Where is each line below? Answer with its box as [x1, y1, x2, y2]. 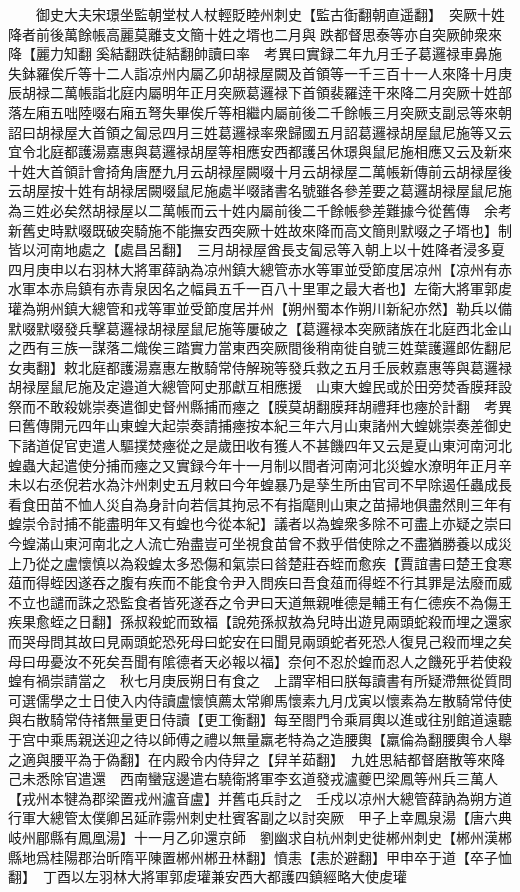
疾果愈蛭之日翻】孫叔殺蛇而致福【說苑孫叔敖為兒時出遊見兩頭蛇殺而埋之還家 [8, 611, 512, 632]
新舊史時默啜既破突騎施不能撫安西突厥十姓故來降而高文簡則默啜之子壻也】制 [8, 219, 512, 240]
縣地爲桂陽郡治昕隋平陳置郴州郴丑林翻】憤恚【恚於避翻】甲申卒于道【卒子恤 [8, 846, 512, 867]
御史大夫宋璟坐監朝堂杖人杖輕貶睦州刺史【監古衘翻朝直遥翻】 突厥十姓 [35, 4, 505, 24]
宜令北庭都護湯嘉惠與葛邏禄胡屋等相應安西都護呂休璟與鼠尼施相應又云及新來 [8, 141, 512, 162]
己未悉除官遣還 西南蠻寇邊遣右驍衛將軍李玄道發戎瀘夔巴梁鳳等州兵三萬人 [8, 768, 498, 789]
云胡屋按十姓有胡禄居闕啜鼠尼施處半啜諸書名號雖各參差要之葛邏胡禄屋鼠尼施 [8, 180, 512, 201]
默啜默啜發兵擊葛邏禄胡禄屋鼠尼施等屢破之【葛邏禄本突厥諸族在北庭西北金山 [8, 317, 512, 338]
